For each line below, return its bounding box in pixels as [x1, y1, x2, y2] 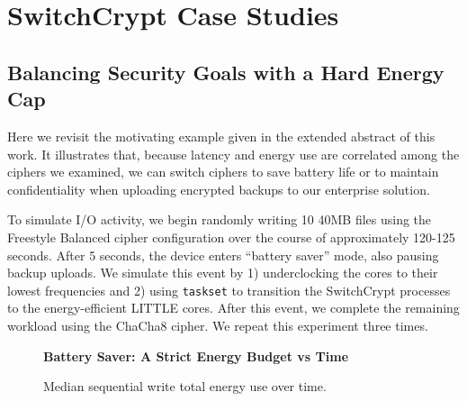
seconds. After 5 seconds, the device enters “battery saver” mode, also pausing [7, 245, 439, 264]
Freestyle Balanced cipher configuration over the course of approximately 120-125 [7, 227, 455, 246]
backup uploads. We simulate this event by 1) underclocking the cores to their [7, 263, 438, 282]
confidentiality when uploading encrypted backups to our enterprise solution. [7, 179, 430, 198]
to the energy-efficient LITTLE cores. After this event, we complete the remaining [7, 298, 460, 317]
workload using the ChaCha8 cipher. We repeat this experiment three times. [7, 315, 428, 334]
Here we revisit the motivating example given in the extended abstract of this [7, 126, 436, 145]
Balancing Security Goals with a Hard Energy [7, 58, 445, 86]
